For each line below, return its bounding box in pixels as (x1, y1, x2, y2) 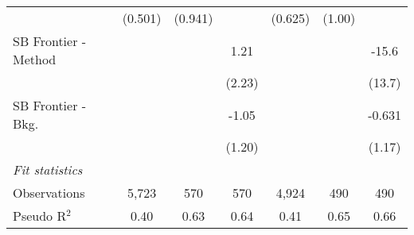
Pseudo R (13, 206, 67, 225)
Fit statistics (13, 160, 83, 179)
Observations (13, 183, 85, 202)
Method (13, 50, 57, 68)
